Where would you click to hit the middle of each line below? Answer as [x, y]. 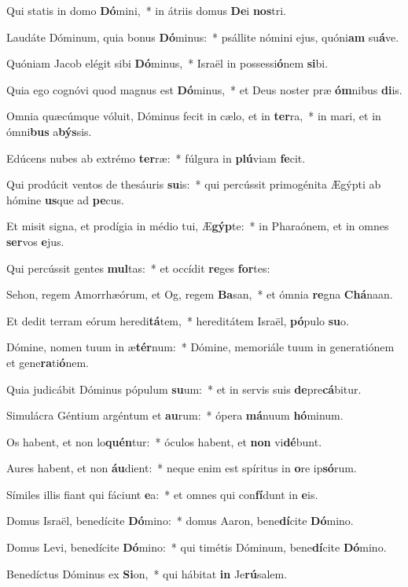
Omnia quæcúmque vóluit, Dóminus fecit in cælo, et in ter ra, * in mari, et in [194, 116]
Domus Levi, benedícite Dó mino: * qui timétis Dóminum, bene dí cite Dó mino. [197, 547]
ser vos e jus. [35, 241]
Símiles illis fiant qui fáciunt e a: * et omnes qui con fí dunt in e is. [162, 494]
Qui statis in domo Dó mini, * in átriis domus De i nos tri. [146, 10]
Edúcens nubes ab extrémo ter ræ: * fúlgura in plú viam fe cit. [156, 158]
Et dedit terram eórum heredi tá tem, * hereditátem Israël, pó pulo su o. [178, 320]
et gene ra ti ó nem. [48, 362]
